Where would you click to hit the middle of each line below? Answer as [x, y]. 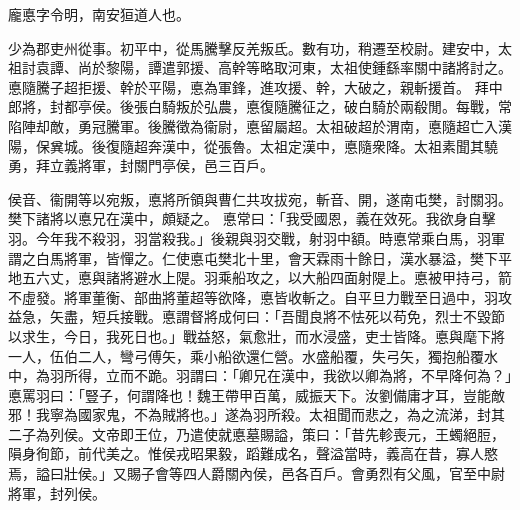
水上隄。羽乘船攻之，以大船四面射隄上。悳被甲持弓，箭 [329, 277]
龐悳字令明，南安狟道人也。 [99, 14]
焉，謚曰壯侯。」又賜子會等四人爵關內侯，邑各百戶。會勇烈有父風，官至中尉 [256, 473]
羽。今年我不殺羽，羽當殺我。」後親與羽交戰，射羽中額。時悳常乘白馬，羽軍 [256, 237]
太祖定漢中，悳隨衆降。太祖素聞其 [371, 145]
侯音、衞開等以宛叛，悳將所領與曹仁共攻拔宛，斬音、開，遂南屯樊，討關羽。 [260, 198]
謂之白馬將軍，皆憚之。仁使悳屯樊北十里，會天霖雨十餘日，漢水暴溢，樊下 [253, 257]
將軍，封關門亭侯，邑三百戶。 [175, 165]
